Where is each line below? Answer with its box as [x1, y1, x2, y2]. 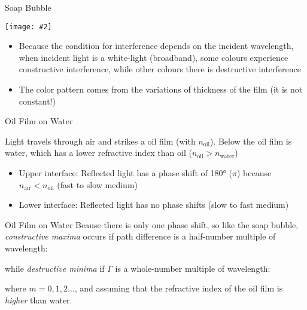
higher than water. [5, 293, 72, 306]
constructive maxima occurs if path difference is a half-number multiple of [5, 230, 276, 243]
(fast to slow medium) [57, 178, 138, 191]
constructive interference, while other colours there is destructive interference [19, 63, 301, 75]
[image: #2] [5, 22, 52, 31]
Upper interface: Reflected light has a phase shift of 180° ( [19, 167, 232, 179]
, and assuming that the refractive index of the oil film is [74, 282, 283, 294]
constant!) [19, 94, 56, 107]
